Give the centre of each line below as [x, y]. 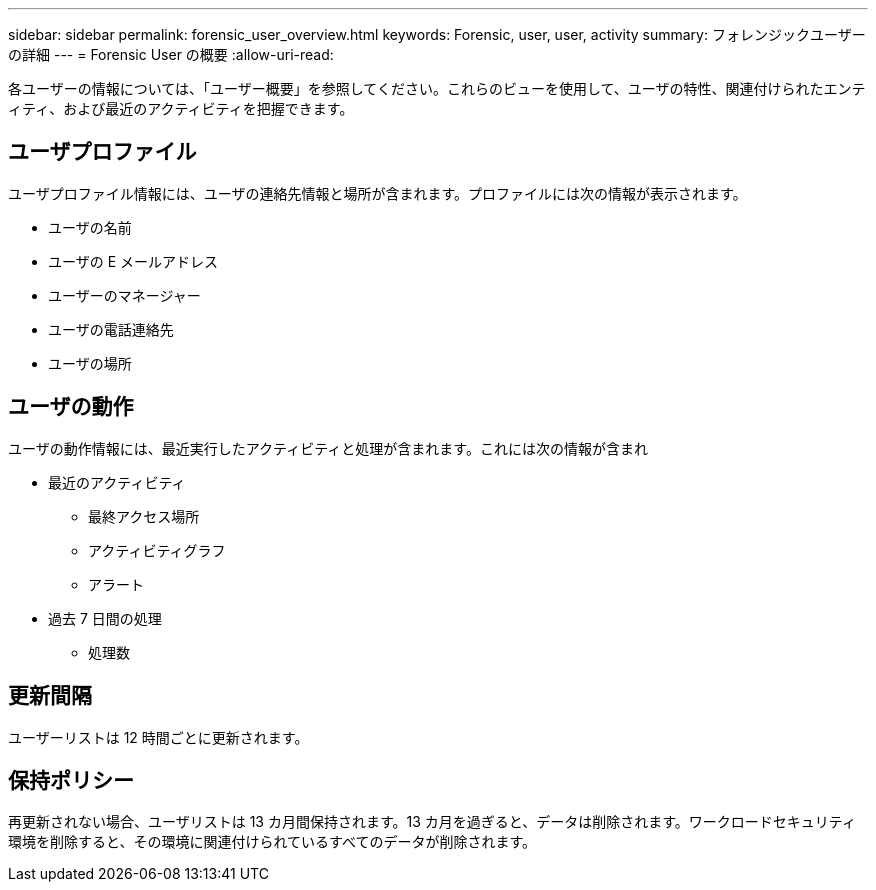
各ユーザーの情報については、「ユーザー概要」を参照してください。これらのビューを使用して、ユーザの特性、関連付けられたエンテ [437, 88]
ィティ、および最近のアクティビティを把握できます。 [181, 108]
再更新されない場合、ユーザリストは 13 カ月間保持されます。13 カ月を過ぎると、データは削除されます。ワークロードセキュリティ [432, 822]
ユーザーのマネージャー [124, 295]
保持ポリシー [71, 780]
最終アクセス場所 [144, 516]
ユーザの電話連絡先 [111, 329]
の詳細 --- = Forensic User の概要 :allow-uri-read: [171, 54]
